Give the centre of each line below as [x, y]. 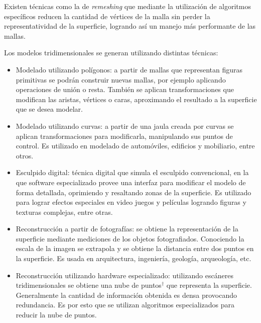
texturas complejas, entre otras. [64, 212]
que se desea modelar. [49, 109]
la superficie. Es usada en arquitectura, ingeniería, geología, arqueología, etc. [134, 258]
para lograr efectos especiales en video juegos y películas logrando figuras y [131, 202]
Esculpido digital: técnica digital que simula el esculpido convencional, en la [132, 172]
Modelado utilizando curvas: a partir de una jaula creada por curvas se [125, 126]
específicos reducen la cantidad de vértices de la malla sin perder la [107, 16]
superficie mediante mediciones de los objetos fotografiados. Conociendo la [130, 238]
